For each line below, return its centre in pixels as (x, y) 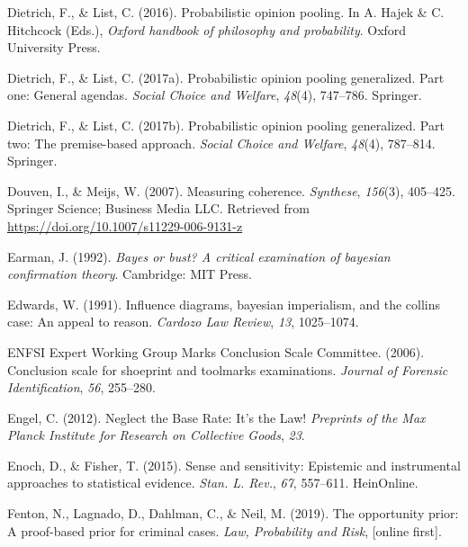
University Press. (54, 47)
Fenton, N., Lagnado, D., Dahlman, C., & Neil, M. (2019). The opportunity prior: (233, 513)
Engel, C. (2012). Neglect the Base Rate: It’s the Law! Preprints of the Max (216, 417)
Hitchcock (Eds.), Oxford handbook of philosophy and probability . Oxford (207, 29)
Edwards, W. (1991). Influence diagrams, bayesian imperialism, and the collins (224, 304)
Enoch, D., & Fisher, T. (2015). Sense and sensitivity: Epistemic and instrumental (234, 465)
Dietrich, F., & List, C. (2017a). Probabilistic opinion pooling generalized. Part (226, 77)
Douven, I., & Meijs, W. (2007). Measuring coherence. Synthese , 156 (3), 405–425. (231, 190)
